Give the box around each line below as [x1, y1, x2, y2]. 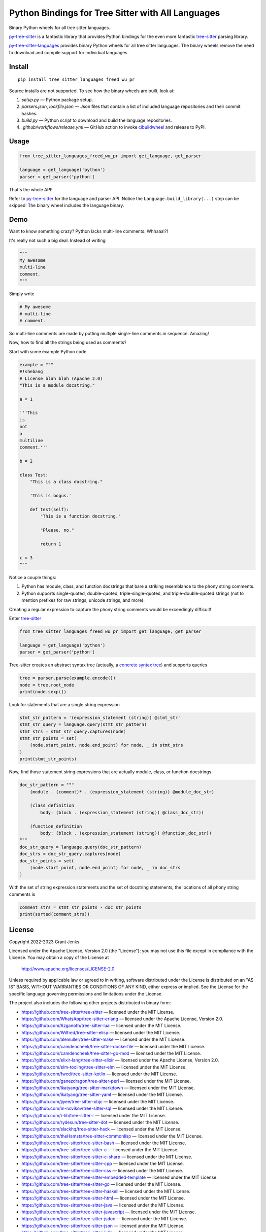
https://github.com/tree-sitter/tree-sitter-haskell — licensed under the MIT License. [21, 1188, 191, 1194]
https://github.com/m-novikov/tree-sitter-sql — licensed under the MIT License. [21, 1105, 184, 1111]
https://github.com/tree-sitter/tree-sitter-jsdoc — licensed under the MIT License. [21, 1216, 187, 1222]
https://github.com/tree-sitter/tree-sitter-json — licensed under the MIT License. [21, 1223, 185, 1229]
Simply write [9, 291, 34, 297]
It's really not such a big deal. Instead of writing [9, 237, 106, 243]
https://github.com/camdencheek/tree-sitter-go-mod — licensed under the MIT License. [21, 1050, 201, 1056]
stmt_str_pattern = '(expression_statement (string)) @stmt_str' [19, 715, 181, 720]
